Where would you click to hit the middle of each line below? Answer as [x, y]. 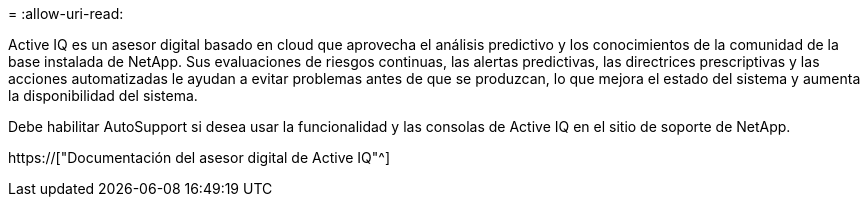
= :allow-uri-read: [66, 13]
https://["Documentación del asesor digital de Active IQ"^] [199, 157]
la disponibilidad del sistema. [103, 95]
